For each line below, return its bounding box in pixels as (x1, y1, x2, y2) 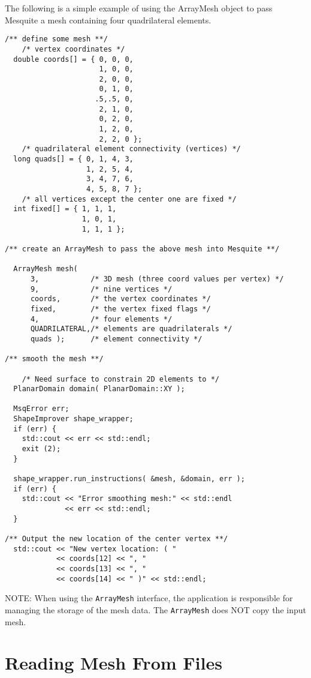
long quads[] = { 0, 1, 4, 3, (13, 155, 134, 164)
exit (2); (22, 445, 61, 454)
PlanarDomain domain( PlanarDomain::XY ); (13, 385, 185, 394)
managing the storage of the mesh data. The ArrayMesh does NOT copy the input (5, 603, 306, 616)
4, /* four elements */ (30, 314, 173, 323)
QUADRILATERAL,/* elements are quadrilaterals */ (30, 325, 233, 334)
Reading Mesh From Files (5, 650, 222, 675)
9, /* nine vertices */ (30, 284, 173, 293)
